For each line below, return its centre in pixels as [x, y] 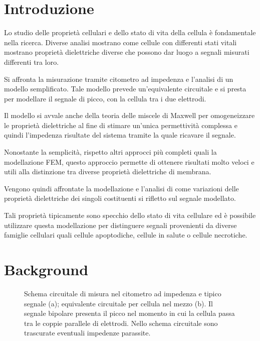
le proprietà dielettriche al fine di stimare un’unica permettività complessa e [121, 125]
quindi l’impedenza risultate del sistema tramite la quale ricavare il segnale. [120, 135]
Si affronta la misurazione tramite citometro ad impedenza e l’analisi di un [119, 79]
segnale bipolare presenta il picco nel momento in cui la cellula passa [129, 313]
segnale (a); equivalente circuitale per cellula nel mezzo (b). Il [118, 303]
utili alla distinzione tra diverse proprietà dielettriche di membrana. [108, 172]
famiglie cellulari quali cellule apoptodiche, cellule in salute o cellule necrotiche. [126, 235]
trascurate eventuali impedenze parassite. [87, 333]
